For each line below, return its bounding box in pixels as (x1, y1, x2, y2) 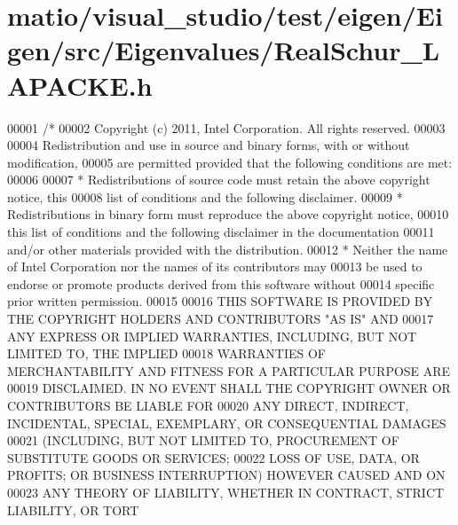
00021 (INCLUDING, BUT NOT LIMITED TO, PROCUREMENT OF (7, 431, 399, 450)
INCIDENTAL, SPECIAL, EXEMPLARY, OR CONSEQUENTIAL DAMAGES (7, 413, 446, 432)
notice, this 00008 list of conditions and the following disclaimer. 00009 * (7, 187, 403, 206)
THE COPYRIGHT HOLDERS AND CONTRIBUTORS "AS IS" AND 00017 (7, 310, 434, 328)
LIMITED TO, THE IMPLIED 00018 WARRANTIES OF (7, 344, 326, 363)
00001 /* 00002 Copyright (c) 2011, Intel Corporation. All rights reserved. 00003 (7, 118, 446, 137)
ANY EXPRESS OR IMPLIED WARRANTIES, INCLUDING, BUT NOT (7, 326, 417, 345)
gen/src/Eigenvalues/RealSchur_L (7, 32, 440, 68)
